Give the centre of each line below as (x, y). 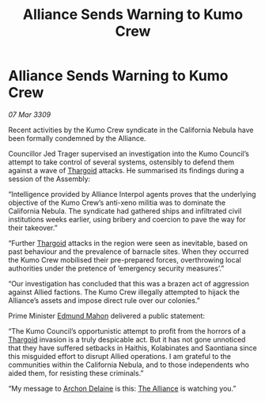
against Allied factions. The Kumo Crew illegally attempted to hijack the (124, 292)
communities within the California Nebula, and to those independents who (129, 365)
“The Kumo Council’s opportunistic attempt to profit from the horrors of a (127, 331)
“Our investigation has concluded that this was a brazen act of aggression (129, 283)
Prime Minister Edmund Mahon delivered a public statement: (107, 316)
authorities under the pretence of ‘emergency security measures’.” (116, 268)
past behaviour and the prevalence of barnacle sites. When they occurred (129, 252)
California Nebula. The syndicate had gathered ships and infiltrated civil (125, 210)
